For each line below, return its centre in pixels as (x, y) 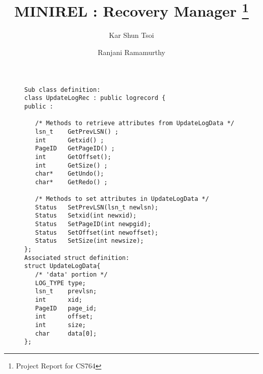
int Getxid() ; (70, 140)
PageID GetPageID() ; (75, 149)
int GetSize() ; (71, 165)
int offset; (64, 317)
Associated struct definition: (77, 258)
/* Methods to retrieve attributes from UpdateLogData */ (135, 123)
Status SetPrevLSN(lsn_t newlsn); (97, 207)
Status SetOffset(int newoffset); (97, 232)
